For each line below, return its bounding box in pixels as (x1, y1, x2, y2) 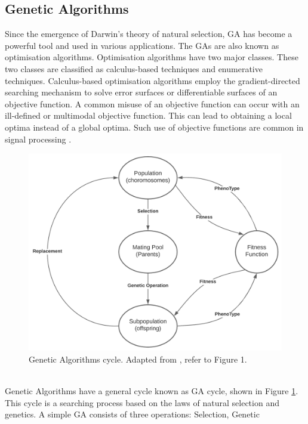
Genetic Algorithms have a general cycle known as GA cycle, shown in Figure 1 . (5, 385, 298, 397)
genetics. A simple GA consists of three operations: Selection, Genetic (5, 408, 260, 420)
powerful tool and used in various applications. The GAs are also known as (5, 39, 279, 51)
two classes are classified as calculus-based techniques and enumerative (5, 62, 263, 75)
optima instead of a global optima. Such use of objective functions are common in (5, 120, 304, 133)
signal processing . (5, 132, 72, 145)
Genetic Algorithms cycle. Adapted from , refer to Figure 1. (29, 352, 247, 365)
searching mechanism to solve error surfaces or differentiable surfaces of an (5, 86, 278, 98)
